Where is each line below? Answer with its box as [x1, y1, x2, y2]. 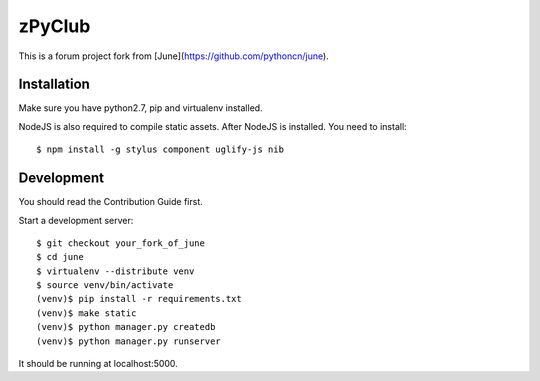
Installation [18, 76, 90, 93]
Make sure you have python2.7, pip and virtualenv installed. [18, 102, 264, 114]
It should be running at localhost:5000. [18, 358, 179, 370]
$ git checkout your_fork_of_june [36, 237, 205, 249]
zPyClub [18, 15, 91, 37]
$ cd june [36, 251, 84, 263]
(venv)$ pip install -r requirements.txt [36, 293, 242, 305]
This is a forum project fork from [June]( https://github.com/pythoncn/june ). [18, 50, 329, 62]
